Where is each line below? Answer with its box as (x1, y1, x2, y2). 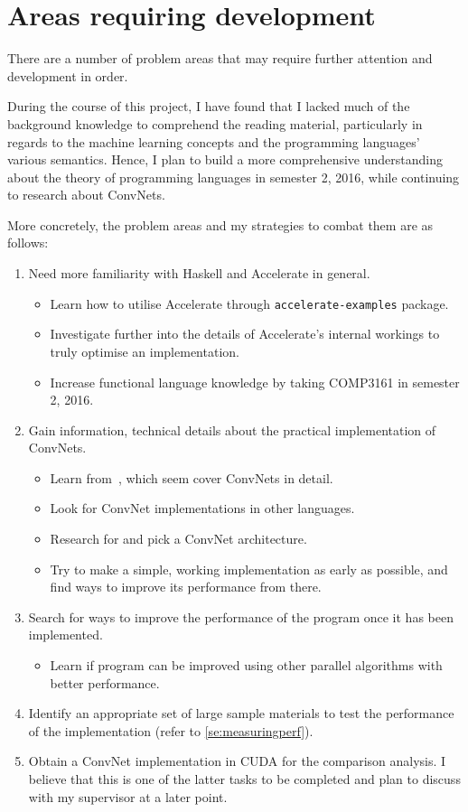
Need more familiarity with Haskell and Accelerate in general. (28, 264, 370, 283)
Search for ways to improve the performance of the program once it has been (28, 607, 454, 626)
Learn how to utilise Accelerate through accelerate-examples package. (50, 294, 449, 313)
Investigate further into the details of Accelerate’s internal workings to (50, 324, 440, 343)
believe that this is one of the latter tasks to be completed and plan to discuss (28, 770, 461, 788)
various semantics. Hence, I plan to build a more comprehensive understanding (7, 150, 443, 169)
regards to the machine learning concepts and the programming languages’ (7, 132, 420, 151)
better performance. (50, 673, 160, 692)
